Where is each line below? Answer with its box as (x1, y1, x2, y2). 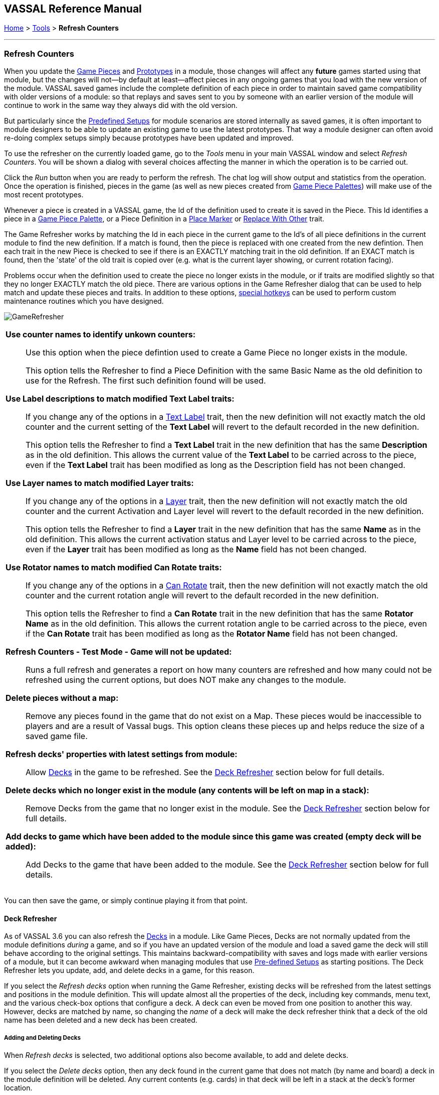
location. (4, 1083, 33, 1092)
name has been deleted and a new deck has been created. (4, 1016, 197, 1025)
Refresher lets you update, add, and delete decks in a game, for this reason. (4, 966, 255, 975)
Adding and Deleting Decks (4, 1034, 81, 1041)
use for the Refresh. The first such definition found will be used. (26, 376, 266, 386)
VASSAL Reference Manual (4, 3, 142, 15)
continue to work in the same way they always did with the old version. (4, 101, 238, 110)
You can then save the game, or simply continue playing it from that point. (4, 896, 248, 905)
